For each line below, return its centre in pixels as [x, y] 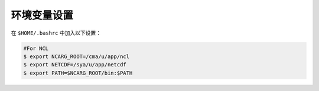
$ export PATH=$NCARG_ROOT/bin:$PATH [78, 73]
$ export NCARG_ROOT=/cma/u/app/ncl [77, 56]
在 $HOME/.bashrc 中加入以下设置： [56, 33]
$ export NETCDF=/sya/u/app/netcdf [75, 65]
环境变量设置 [42, 15]
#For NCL [36, 48]
